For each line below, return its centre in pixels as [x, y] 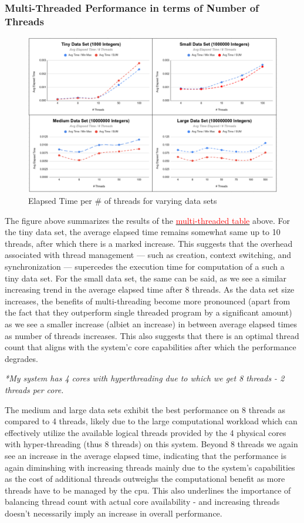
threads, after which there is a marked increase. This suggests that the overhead [149, 243]
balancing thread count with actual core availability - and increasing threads [142, 502]
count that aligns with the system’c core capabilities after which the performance [151, 347]
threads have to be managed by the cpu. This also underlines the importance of [148, 490]
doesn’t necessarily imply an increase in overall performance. [114, 513]
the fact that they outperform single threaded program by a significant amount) [148, 312]
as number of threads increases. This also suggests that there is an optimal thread [152, 335]
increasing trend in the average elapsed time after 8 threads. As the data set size [150, 289]
